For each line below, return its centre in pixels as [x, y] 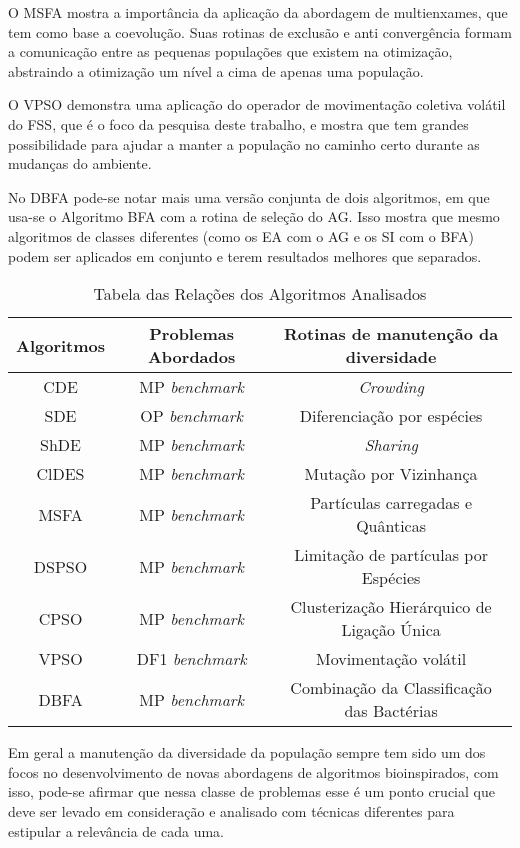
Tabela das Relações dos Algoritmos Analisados [260, 294]
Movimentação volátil [391, 659]
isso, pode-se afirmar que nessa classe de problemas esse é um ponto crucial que [251, 791]
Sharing [391, 445]
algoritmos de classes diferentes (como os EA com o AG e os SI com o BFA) [241, 235]
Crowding [391, 387]
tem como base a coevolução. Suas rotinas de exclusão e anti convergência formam [260, 31]
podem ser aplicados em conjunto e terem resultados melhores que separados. [245, 255]
